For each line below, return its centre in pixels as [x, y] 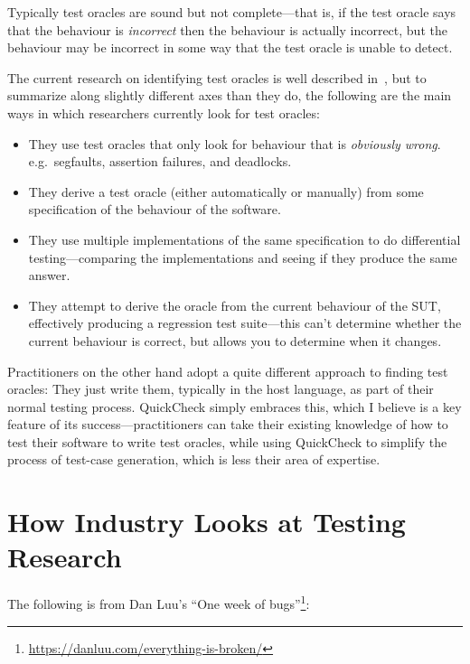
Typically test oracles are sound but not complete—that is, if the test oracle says [232, 12]
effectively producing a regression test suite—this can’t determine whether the [245, 323]
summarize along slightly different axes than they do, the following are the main [230, 95]
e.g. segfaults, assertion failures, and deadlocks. [160, 161]
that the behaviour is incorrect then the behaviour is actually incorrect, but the [227, 29]
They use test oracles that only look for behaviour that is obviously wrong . [235, 143]
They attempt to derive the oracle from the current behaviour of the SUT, [235, 305]
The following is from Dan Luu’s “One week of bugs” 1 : [159, 603]
